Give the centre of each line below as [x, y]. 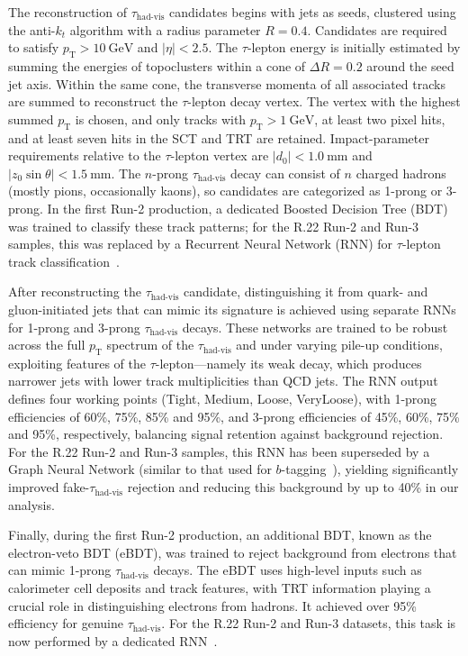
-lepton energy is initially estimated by [354, 47]
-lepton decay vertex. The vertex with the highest [324, 101]
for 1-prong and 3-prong [74, 327]
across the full [47, 345]
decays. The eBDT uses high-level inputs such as [288, 570]
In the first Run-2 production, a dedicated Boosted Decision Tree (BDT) [247, 208]
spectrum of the [150, 345]
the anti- [32, 29]
